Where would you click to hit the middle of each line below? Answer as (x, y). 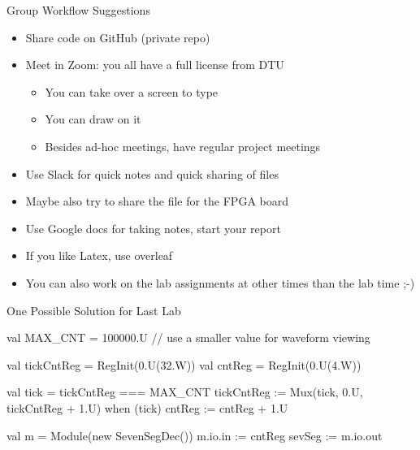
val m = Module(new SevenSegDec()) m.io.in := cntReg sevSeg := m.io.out (195, 435)
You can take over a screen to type (132, 91)
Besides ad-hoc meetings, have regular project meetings (183, 146)
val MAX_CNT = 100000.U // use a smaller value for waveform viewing (188, 337)
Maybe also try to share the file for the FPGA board (157, 201)
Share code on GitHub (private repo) (118, 37)
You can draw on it (93, 119)
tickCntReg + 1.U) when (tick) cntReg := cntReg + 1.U (147, 407)
